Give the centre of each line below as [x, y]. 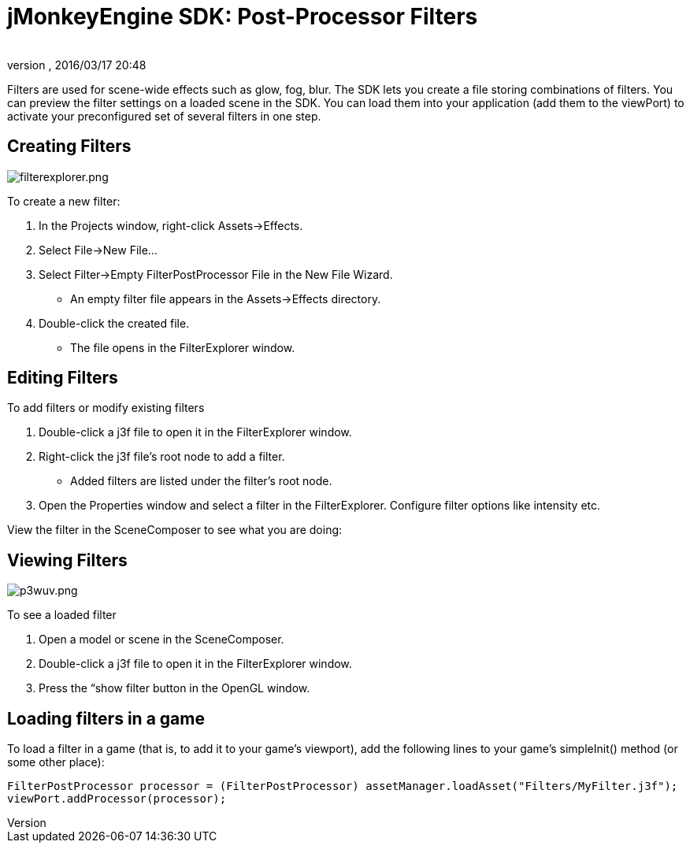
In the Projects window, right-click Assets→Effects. [171, 225]
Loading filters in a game [106, 718]
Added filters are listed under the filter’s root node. [201, 481]
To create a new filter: [64, 201]
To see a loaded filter [62, 615]
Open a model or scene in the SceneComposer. [161, 640]
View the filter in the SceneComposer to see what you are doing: [175, 530]
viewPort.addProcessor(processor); [117, 799]
